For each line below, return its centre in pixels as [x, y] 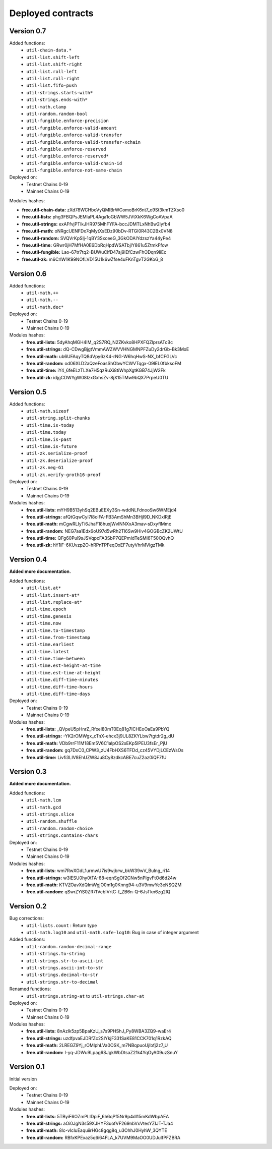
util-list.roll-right [53, 79]
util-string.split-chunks [58, 418]
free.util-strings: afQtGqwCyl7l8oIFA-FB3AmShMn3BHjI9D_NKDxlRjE [99, 516]
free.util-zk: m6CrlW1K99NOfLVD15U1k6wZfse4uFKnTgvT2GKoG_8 [92, 259]
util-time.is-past [49, 439]
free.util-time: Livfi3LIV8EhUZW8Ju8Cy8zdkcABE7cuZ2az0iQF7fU [96, 757]
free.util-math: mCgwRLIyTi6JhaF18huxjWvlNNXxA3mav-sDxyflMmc [99, 524]
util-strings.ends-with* [57, 100]
